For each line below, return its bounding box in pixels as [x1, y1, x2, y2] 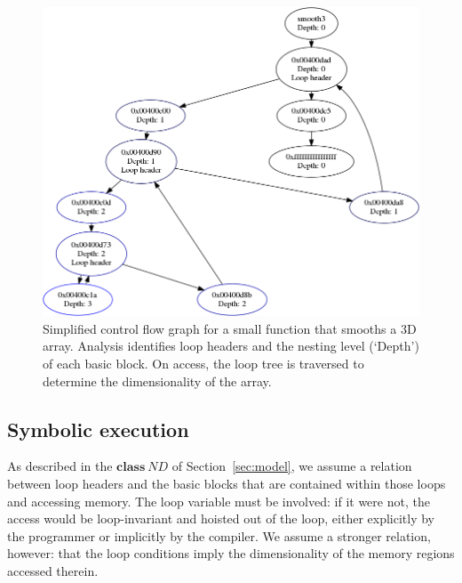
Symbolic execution [7, 415, 189, 442]
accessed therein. [7, 561, 99, 579]
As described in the [7, 457, 113, 475]
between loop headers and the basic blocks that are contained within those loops [7, 474, 446, 492]
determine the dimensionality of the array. [43, 371, 272, 390]
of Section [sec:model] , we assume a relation [171, 457, 412, 475]
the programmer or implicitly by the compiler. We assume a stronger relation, [7, 526, 431, 545]
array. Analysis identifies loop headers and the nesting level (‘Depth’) [43, 336, 419, 355]
